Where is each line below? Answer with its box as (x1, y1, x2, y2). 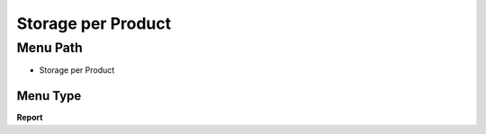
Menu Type (16, 88, 82, 103)
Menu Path (16, 40, 83, 56)
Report (16, 112, 43, 123)
